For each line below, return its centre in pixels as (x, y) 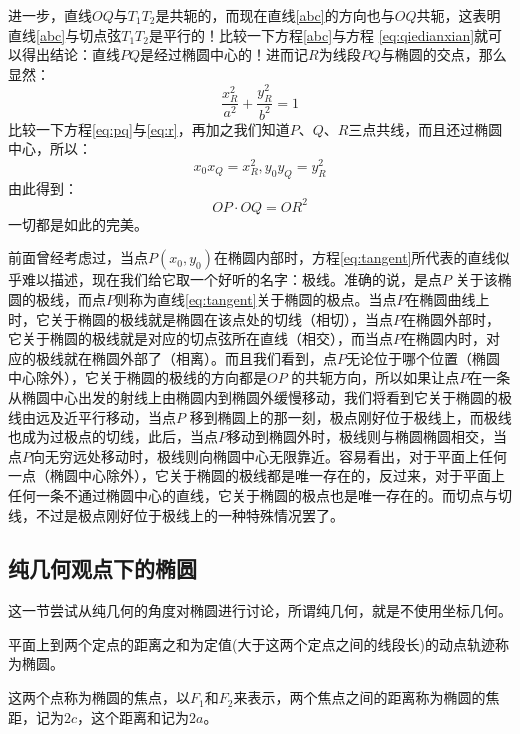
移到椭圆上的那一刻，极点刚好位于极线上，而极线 (350, 416)
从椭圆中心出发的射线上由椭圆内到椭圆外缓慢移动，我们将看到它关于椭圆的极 (260, 396)
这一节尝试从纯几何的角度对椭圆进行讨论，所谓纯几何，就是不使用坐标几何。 (260, 610)
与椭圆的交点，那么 (443, 54)
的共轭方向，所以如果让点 (375, 377)
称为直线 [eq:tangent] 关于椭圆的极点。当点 (262, 298)
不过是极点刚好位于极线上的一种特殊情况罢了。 (189, 514)
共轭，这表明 (458, 15)
